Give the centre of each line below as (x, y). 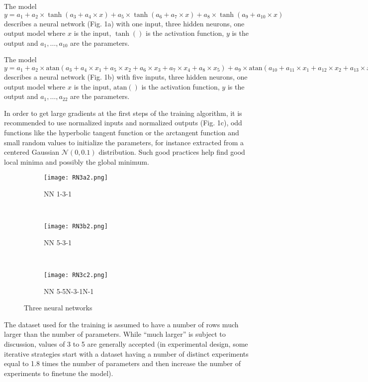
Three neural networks (58, 308)
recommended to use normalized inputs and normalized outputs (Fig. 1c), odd (123, 123)
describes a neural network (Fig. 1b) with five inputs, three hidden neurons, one (126, 76)
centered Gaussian (32, 152)
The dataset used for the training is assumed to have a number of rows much (121, 324)
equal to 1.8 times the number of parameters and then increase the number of (123, 363)
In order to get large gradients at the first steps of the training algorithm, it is (123, 113)
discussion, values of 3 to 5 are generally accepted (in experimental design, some (126, 344)
